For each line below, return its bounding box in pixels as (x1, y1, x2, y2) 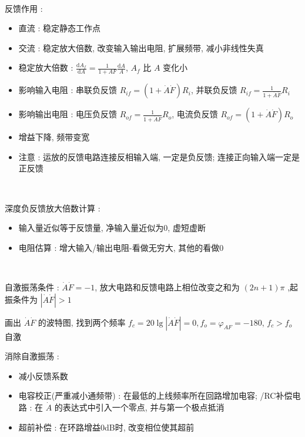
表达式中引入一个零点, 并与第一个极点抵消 (62, 400, 224, 413)
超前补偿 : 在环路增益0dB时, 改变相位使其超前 (18, 421, 195, 433)
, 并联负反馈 (190, 84, 237, 96)
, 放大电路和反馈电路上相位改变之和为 (95, 280, 240, 293)
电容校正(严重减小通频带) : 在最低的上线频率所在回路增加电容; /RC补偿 (18, 389, 293, 402)
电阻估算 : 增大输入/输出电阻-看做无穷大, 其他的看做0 (18, 241, 224, 253)
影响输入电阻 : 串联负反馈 (18, 84, 118, 96)
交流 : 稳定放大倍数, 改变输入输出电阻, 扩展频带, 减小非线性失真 (18, 41, 264, 54)
